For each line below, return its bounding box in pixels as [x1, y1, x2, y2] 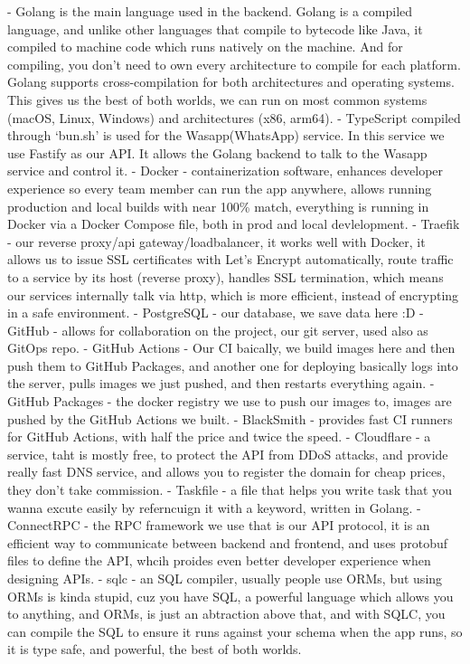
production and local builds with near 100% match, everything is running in [7, 196, 429, 215]
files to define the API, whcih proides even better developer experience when [7, 551, 431, 570]
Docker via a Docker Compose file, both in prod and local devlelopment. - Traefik [7, 214, 460, 233]
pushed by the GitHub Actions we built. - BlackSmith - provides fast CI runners [7, 409, 453, 428]
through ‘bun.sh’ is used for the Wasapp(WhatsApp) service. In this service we [7, 126, 445, 145]
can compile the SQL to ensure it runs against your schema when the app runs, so [7, 621, 463, 640]
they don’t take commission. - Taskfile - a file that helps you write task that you [7, 480, 452, 499]
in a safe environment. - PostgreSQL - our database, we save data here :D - [7, 303, 424, 322]
